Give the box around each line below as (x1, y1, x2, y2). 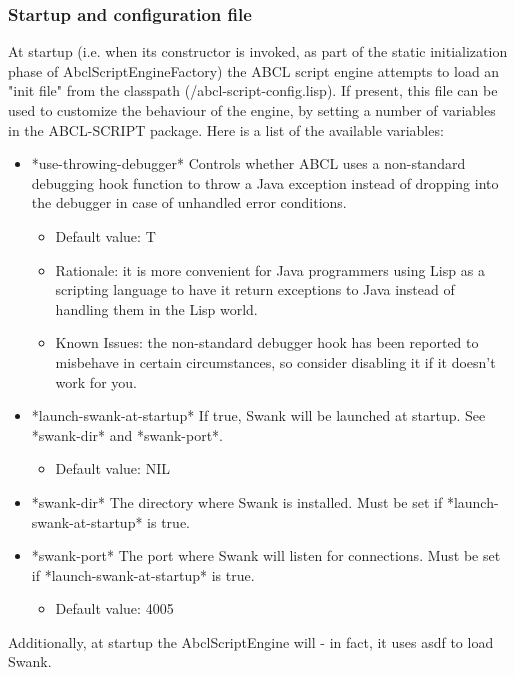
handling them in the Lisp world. (55, 298, 258, 319)
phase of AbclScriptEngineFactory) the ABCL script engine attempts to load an (8, 60, 500, 81)
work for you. (55, 371, 137, 392)
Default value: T (55, 225, 156, 246)
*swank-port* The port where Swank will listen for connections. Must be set (31, 545, 501, 566)
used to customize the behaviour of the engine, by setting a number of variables (8, 100, 496, 120)
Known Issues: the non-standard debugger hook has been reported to (55, 332, 479, 353)
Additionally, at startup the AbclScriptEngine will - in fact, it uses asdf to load (8, 631, 494, 652)
